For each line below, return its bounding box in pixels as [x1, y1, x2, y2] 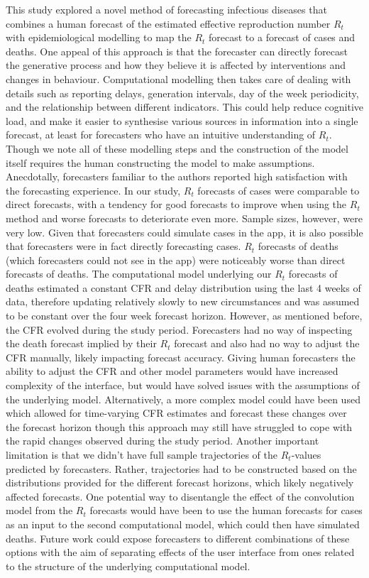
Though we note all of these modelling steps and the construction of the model [6, 141, 348, 156]
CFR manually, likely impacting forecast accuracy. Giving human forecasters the [6, 349, 356, 364]
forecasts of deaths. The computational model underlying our [6, 266, 272, 281]
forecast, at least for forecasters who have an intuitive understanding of [6, 127, 316, 142]
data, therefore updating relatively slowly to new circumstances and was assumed [6, 294, 360, 309]
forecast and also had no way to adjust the [174, 336, 360, 351]
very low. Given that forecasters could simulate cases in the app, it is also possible [6, 224, 363, 239]
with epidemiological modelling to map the [6, 30, 192, 45]
